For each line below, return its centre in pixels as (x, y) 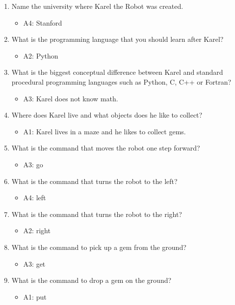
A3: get (34, 263)
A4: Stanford (43, 22)
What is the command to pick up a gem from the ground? (99, 247)
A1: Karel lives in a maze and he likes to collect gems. (104, 131)
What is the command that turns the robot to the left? (94, 181)
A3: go (33, 164)
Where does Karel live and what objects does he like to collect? (107, 115)
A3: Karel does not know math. (71, 98)
